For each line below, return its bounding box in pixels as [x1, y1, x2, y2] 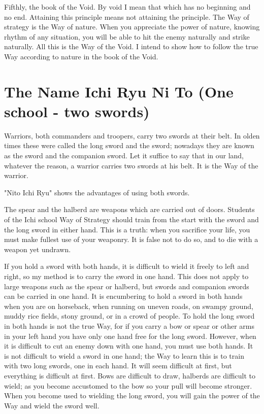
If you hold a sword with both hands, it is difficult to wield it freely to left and [4, 261, 249, 271]
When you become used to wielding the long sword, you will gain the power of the [4, 390, 260, 401]
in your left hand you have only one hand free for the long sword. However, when [4, 330, 256, 341]
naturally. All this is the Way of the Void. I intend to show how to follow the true [4, 41, 258, 52]
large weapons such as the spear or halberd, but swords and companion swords [4, 281, 249, 291]
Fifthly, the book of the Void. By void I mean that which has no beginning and [4, 2, 251, 12]
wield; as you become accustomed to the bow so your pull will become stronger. [4, 380, 252, 391]
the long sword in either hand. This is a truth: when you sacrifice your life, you [4, 224, 250, 234]
